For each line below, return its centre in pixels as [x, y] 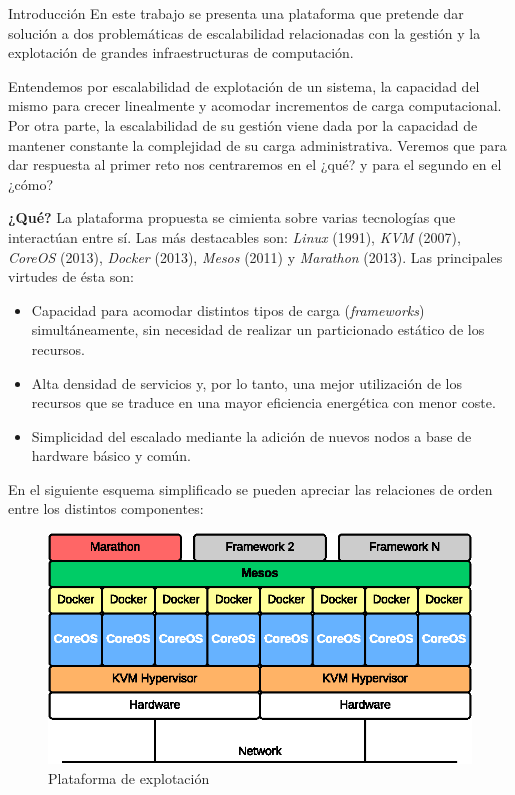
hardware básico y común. [111, 455]
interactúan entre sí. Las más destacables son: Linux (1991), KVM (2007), [234, 236]
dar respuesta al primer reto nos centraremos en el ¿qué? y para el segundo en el [255, 164]
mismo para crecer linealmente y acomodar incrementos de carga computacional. [255, 105]
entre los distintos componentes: [106, 508]
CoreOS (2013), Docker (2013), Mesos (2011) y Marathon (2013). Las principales [255, 256]
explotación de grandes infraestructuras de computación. [181, 52]
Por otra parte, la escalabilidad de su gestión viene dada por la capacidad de [243, 124]
